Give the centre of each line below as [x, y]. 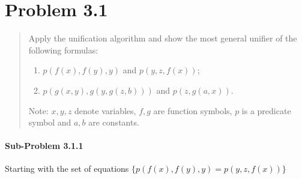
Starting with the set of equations [67, 168]
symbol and [50, 122]
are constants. [114, 122]
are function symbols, [193, 110]
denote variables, [105, 110]
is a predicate [266, 110]
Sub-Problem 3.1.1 [44, 146]
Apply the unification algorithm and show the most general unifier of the [163, 38]
